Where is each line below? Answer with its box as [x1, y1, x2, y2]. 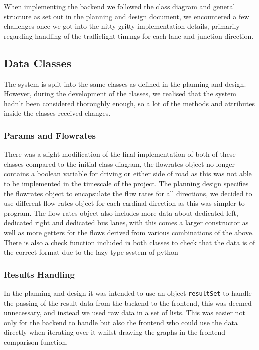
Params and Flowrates [4, 129, 96, 141]
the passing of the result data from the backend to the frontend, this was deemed [4, 297, 252, 308]
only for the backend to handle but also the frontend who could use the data [4, 317, 238, 327]
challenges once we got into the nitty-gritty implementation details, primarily [4, 21, 240, 31]
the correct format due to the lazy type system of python [4, 247, 178, 257]
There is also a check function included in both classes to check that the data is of [4, 237, 255, 247]
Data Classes [4, 55, 71, 70]
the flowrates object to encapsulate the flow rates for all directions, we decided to [4, 188, 252, 198]
